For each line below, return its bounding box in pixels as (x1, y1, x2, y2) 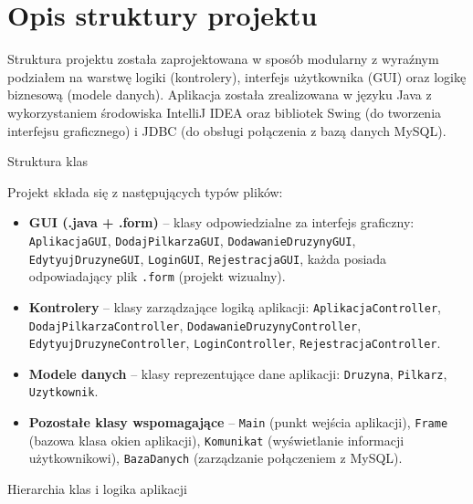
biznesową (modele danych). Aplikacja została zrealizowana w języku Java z (7, 85, 432, 104)
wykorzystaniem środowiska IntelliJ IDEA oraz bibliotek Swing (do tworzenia (7, 102, 442, 121)
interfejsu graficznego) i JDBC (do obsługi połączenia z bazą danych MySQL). (7, 121, 447, 140)
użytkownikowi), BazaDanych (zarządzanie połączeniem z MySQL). (28, 448, 403, 467)
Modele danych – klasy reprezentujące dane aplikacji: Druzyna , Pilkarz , (28, 363, 447, 383)
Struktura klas (7, 152, 89, 171)
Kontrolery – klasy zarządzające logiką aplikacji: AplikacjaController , (28, 297, 441, 316)
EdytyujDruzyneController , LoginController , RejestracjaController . (28, 333, 441, 352)
